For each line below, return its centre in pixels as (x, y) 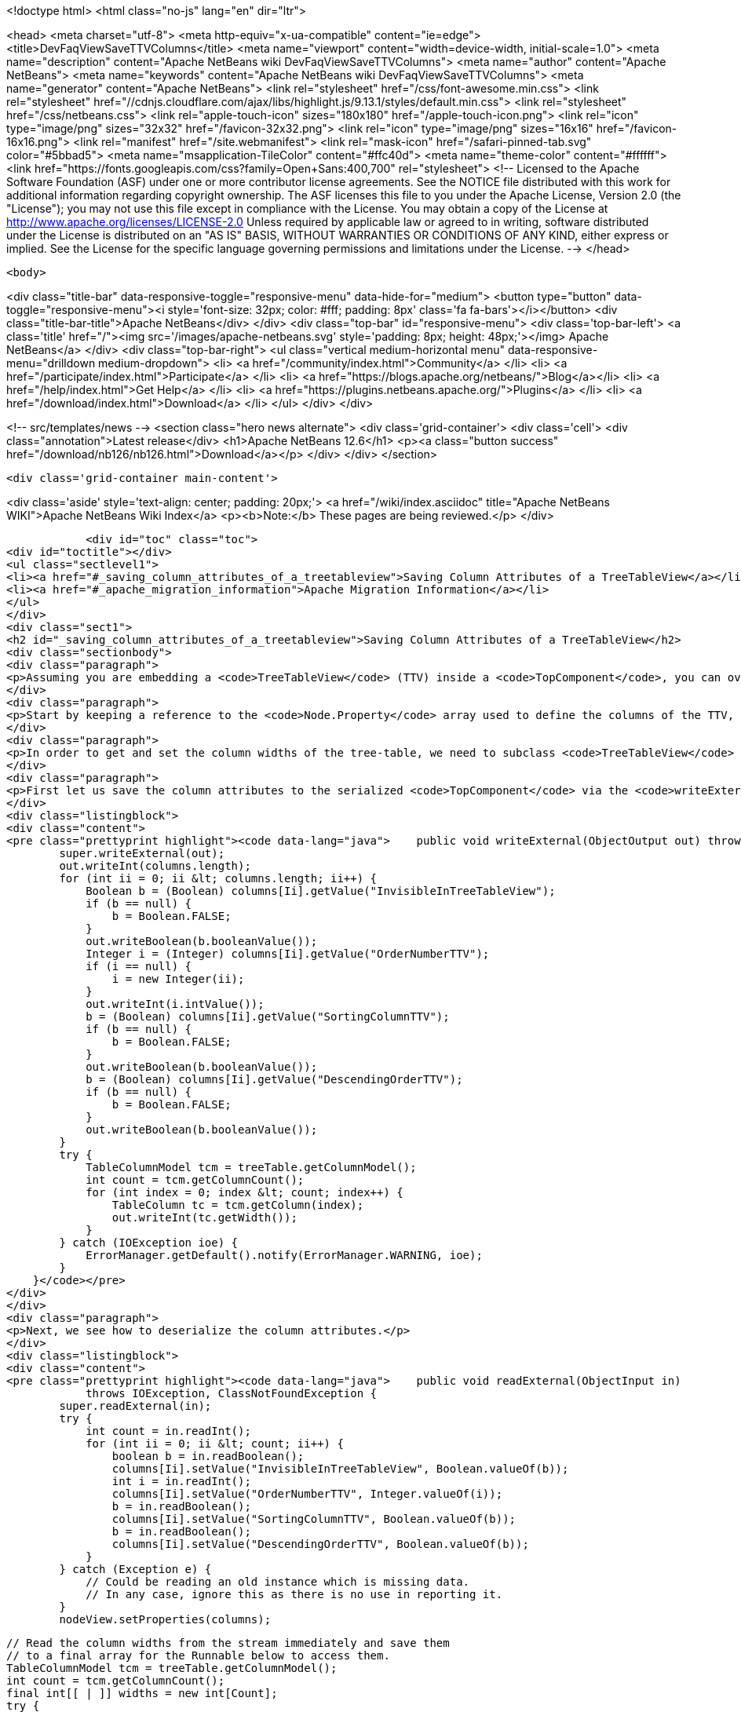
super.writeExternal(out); (142, 853)
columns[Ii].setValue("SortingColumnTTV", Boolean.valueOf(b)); (314, 1519)
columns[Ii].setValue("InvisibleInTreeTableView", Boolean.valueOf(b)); (340, 1469)
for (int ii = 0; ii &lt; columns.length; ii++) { (218, 878)
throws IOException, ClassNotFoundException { (232, 1393)
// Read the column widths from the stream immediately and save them (228, 1643)
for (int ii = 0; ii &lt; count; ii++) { (215, 1444)
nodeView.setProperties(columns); (165, 1619)
